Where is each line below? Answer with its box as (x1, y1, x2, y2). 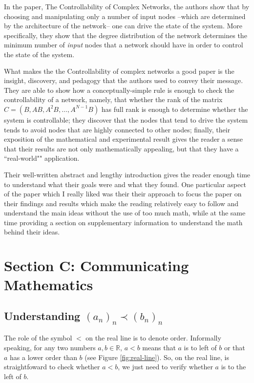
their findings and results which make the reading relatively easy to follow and (4, 198, 238, 208)
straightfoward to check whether (4, 362, 100, 372)
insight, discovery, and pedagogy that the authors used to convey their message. (4, 75, 243, 85)
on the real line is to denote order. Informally (85, 333, 221, 343)
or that (224, 342, 245, 352)
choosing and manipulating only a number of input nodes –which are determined (4, 11, 246, 21)
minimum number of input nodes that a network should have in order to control (4, 40, 243, 50)
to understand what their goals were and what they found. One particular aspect (4, 179, 246, 189)
